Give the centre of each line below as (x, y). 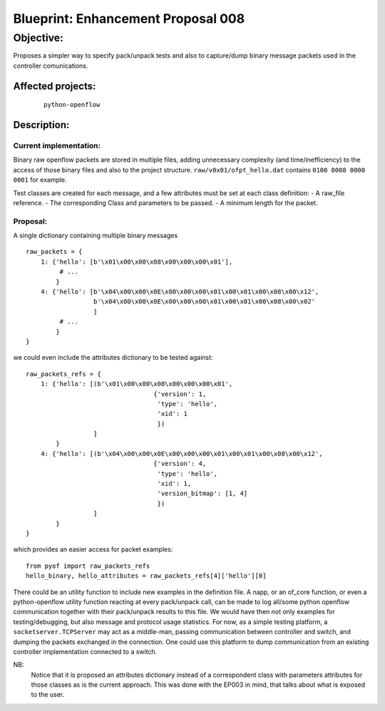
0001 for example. (40, 180)
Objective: (38, 38)
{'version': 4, (180, 464)
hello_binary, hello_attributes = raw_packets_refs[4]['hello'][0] (146, 576)
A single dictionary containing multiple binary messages (96, 236)
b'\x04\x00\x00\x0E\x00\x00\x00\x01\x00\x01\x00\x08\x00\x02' (204, 302)
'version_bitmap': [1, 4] (202, 494)
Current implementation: (57, 145)
